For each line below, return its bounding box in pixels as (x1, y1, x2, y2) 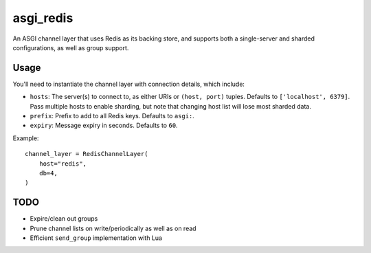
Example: (12, 134, 39, 142)
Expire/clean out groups (30, 214, 98, 223)
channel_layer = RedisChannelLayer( (25, 150, 148, 158)
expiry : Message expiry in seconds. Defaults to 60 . (30, 121, 178, 130)
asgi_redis (12, 10, 74, 25)
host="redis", (38, 159, 87, 168)
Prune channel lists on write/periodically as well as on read (30, 224, 196, 232)
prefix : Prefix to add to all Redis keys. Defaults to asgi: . (30, 112, 195, 120)
